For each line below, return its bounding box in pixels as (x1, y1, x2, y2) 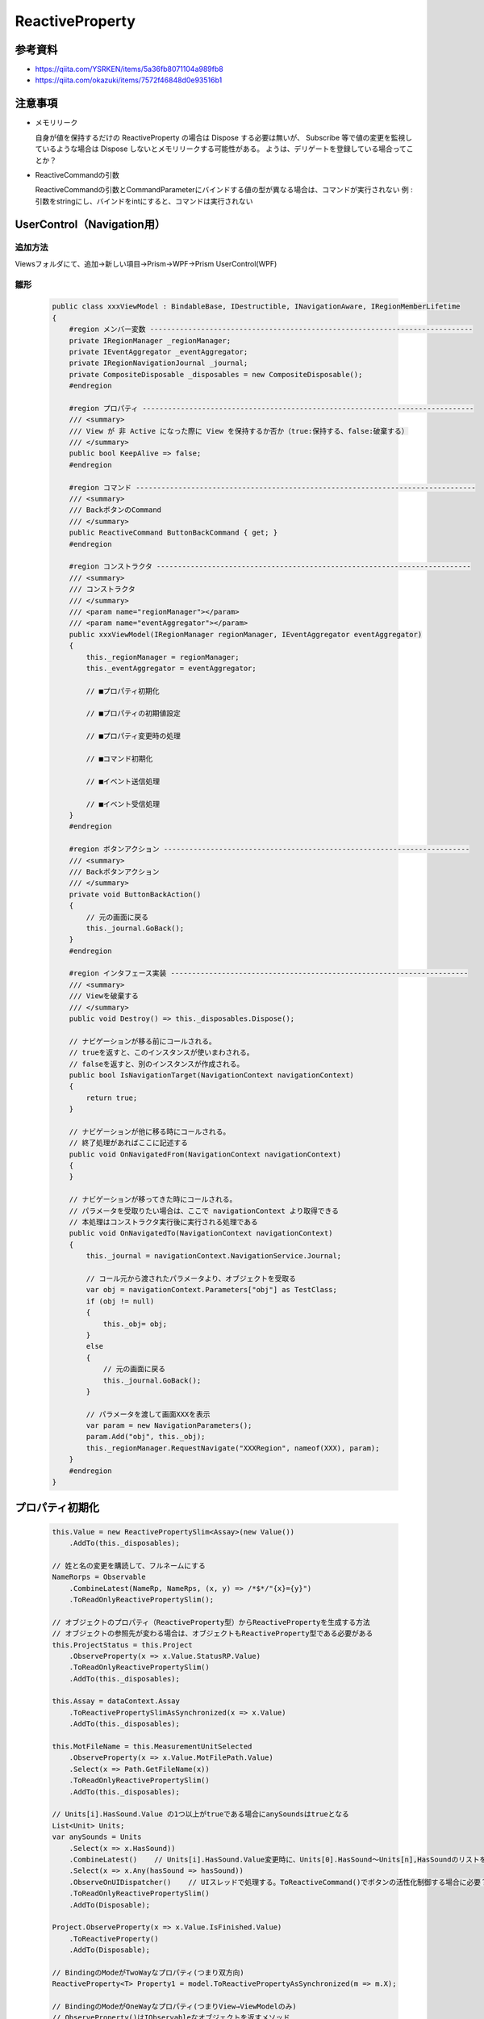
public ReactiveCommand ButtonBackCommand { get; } (69, 528, 278, 537)
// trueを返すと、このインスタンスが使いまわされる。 (69, 1048, 254, 1057)
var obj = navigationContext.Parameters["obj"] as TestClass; (86, 1285, 338, 1295)
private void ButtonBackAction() (69, 889, 202, 899)
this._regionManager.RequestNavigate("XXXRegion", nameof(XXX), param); (86, 1443, 380, 1453)
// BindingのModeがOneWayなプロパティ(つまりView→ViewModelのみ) (52, 2002, 298, 2011)
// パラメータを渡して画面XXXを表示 (86, 1409, 211, 1419)
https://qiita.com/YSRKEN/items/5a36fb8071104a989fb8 (35, 65, 223, 74)
